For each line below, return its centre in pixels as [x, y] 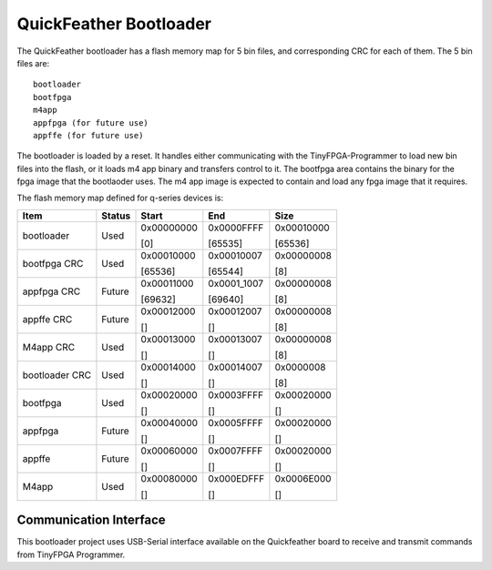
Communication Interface [91, 520]
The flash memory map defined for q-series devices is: [120, 198]
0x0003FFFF [236, 394]
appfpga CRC [51, 291]
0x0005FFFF [236, 422]
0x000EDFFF [236, 478]
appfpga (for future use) [91, 122]
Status [116, 216]
